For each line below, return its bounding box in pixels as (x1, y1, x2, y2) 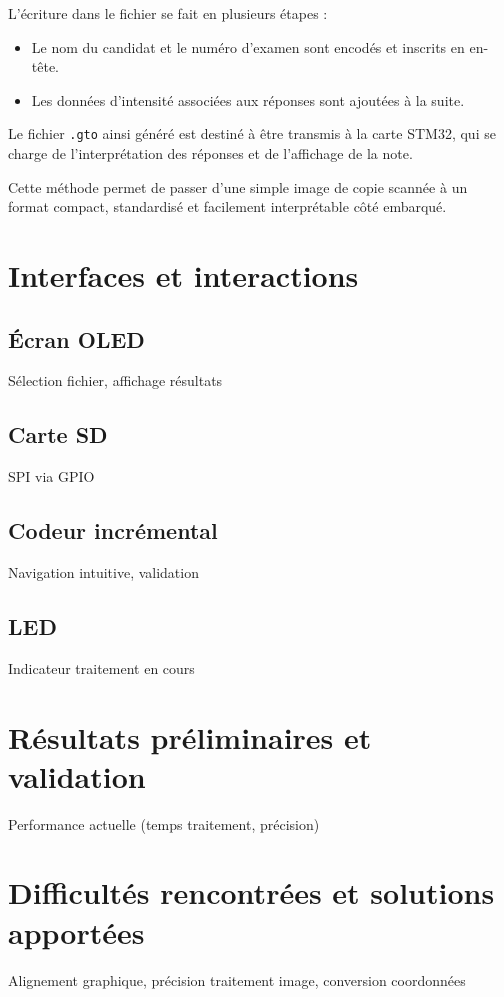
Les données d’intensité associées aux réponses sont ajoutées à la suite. (31, 89, 465, 110)
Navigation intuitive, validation (8, 561, 199, 582)
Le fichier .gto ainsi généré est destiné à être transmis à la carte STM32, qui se (8, 123, 496, 144)
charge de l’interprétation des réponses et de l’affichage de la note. (8, 143, 413, 164)
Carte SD (8, 419, 108, 450)
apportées (8, 911, 145, 952)
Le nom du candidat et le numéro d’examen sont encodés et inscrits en (31, 36, 465, 57)
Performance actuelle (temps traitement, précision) (8, 813, 320, 834)
